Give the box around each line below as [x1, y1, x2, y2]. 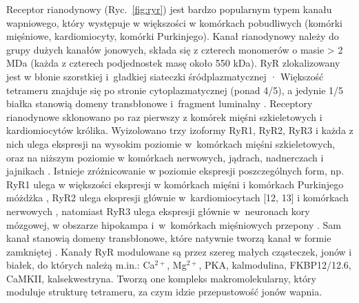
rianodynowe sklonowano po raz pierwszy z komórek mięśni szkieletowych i [6, 109, 322, 124]
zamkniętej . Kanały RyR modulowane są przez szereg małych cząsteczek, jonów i [6, 244, 352, 258]
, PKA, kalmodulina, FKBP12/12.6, [198, 258, 351, 272]
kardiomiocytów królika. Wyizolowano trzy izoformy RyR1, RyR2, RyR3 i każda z [6, 123, 353, 137]
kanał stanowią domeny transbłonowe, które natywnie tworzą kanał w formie [6, 231, 331, 245]
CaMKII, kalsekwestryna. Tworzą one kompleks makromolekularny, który [6, 271, 316, 285]
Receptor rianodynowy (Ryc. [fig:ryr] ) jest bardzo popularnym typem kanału [6, 2, 332, 16]
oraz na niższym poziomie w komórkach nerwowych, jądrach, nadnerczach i [6, 150, 324, 164]
